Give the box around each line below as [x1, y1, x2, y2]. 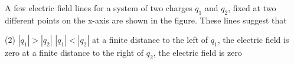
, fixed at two [228, 2, 276, 14]
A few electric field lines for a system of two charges [5, 2, 192, 14]
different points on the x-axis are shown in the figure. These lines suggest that [5, 14, 287, 26]
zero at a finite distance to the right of [5, 46, 144, 59]
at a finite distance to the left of [92, 33, 208, 46]
